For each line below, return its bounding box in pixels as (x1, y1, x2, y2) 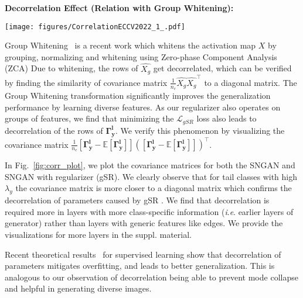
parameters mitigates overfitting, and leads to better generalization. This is (5, 259, 275, 272)
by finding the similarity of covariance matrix (5, 76, 168, 88)
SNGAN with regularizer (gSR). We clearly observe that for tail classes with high (5, 170, 297, 182)
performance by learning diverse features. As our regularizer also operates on (5, 101, 281, 113)
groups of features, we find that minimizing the (5, 112, 174, 124)
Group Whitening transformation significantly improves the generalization (5, 89, 271, 102)
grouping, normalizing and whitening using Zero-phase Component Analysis (5, 50, 277, 63)
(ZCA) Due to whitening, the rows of (5, 62, 138, 74)
